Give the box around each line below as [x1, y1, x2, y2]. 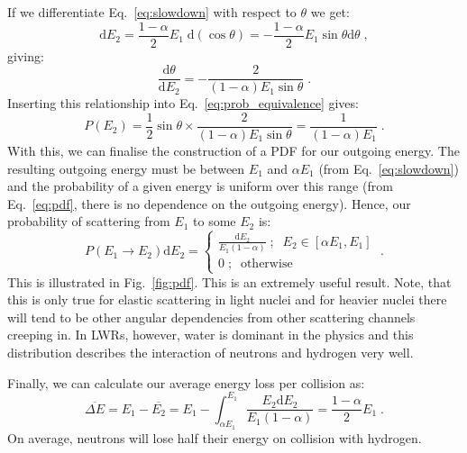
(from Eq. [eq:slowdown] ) [318, 159, 459, 177]
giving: [7, 46, 44, 65]
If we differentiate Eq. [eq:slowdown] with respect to [7, 3, 297, 21]
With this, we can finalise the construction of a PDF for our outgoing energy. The [7, 140, 460, 159]
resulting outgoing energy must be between [7, 159, 245, 177]
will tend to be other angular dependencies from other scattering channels [7, 307, 416, 326]
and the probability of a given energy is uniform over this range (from [7, 177, 393, 195]
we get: [310, 3, 350, 21]
